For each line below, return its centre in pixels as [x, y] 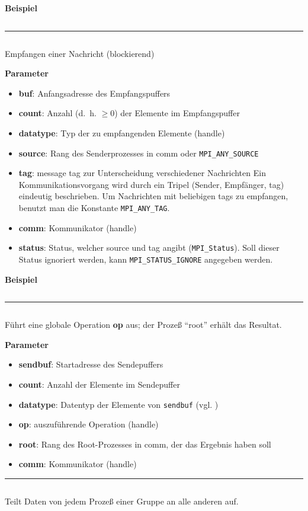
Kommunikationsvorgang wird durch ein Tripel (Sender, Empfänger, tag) [151, 184]
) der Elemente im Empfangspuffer [177, 113]
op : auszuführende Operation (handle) [89, 424]
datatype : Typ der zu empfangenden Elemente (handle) [122, 132]
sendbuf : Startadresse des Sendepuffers [91, 364]
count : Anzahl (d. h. [57, 113]
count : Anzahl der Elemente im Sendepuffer [99, 384]
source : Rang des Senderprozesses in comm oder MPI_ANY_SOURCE [139, 153]
